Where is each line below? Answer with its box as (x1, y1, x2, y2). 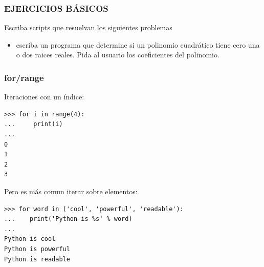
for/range (4, 71, 44, 84)
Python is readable (4, 255, 70, 263)
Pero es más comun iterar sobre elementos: (4, 186, 138, 196)
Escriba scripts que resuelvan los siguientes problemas (4, 22, 172, 33)
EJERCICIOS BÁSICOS (4, 2, 108, 14)
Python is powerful (4, 245, 70, 253)
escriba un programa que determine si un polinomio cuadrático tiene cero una (16, 39, 260, 50)
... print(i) (4, 120, 63, 128)
